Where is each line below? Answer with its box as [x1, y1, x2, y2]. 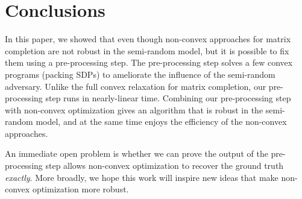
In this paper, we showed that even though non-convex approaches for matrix [5, 33, 291, 45]
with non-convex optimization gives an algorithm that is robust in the [5, 103, 263, 116]
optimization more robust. [32, 183, 129, 195]
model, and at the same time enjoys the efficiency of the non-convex [36, 115, 287, 128]
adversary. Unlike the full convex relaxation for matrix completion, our [5, 80, 266, 92]
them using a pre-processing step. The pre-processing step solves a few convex [5, 56, 293, 69]
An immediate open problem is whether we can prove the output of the [5, 147, 268, 160]
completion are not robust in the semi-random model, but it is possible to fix [5, 44, 289, 57]
